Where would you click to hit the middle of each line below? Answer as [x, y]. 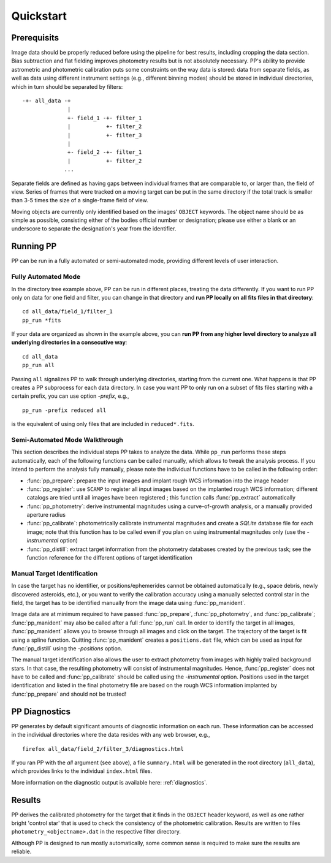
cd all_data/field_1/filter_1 [68, 312]
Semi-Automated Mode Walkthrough [67, 439]
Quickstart [39, 16]
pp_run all [39, 365]
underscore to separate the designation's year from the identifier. [94, 229]
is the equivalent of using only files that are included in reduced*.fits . [103, 424]
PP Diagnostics [41, 711]
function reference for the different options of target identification [109, 558]
